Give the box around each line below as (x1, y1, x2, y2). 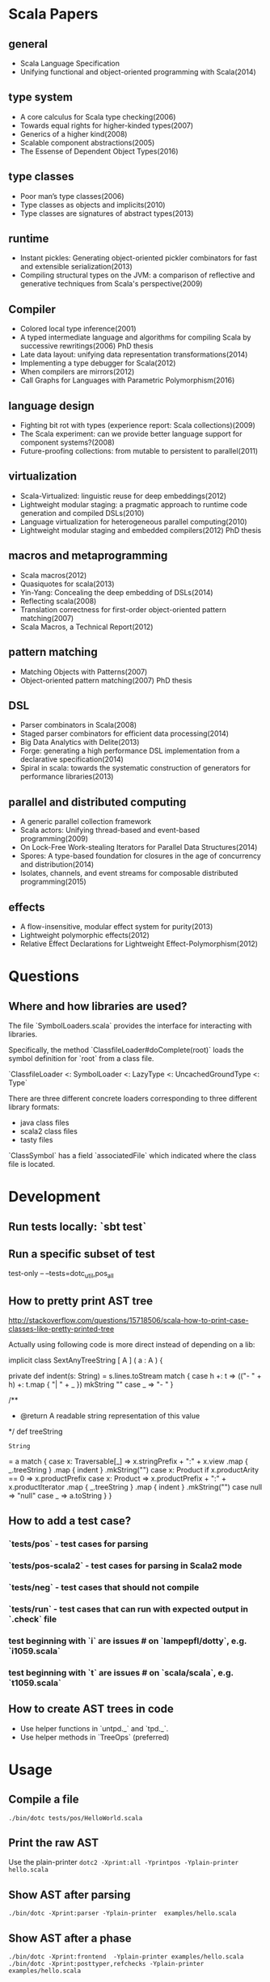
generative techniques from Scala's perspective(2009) (19, 279, 204, 289)
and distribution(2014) (19, 860, 95, 869)
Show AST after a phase (8, 1931, 132, 1945)
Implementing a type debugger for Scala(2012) (19, 358, 176, 368)
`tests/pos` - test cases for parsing (8, 1538, 149, 1549)
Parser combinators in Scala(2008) (19, 721, 137, 730)
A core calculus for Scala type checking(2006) (19, 112, 176, 121)
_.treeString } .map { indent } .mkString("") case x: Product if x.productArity (8, 1464, 259, 1474)
